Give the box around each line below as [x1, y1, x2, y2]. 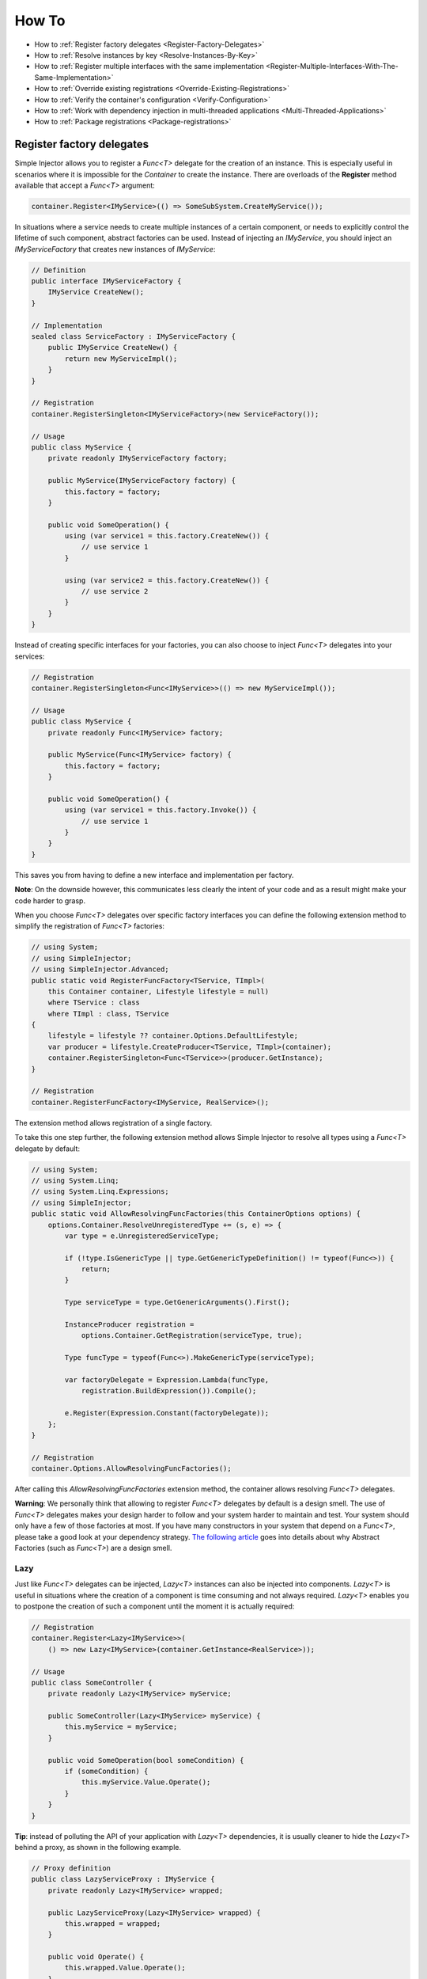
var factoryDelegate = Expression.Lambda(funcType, [64, 1375, 270, 1385]
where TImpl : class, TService [47, 1009, 169, 1018]
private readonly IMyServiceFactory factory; [47, 454, 228, 463]
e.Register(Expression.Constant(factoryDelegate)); [64, 1409, 270, 1418]
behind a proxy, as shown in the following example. [14, 1842, 182, 1852]
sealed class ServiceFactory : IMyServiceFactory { [31, 332, 236, 341]
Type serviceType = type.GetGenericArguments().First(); [64, 1298, 290, 1307]
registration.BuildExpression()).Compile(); [81, 1386, 257, 1396]
